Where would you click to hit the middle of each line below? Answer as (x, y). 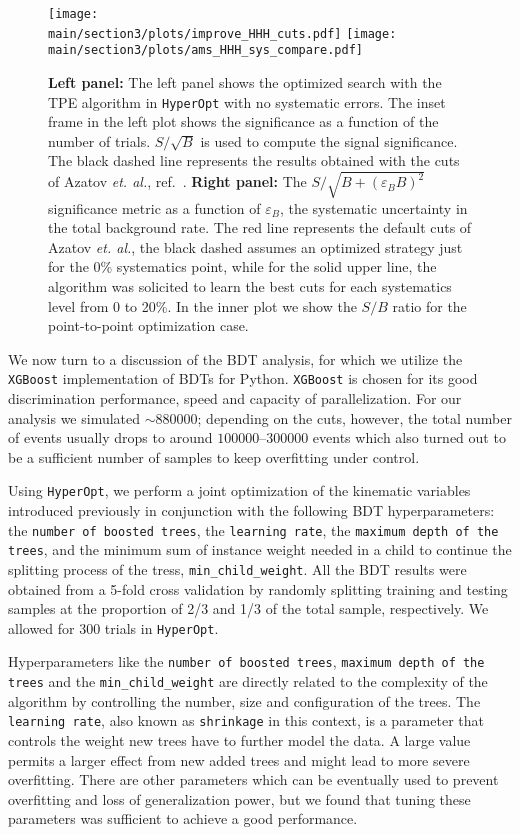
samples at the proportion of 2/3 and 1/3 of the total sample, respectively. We (248, 608)
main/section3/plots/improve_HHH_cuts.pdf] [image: (222, 33)
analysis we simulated (74, 417)
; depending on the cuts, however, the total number (354, 417)
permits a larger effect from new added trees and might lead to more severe (239, 759)
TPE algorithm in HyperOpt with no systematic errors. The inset (247, 101)
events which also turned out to (409, 437)
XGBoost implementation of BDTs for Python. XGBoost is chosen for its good (243, 378)
